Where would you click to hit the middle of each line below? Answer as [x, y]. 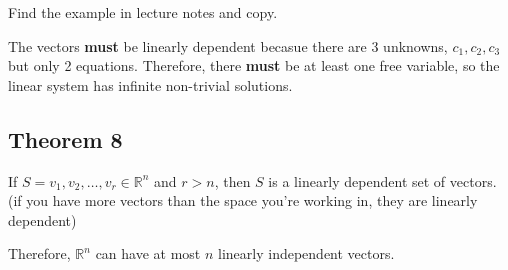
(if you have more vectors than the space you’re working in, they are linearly [243, 200]
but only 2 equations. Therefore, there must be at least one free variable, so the [254, 65]
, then [232, 180]
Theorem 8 [65, 138]
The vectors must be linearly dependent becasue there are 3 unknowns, [228, 45]
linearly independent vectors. [306, 253]
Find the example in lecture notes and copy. [143, 12]
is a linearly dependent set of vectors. [382, 180]
